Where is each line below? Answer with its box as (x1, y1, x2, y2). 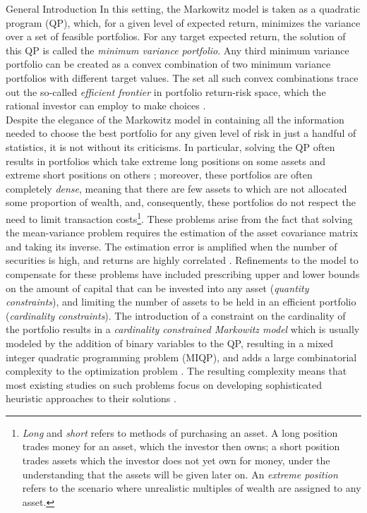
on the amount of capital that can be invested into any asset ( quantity (6, 280, 309, 295)
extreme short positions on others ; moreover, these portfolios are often (6, 167, 313, 182)
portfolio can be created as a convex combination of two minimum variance (6, 56, 331, 71)
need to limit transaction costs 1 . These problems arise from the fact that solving (6, 209, 353, 226)
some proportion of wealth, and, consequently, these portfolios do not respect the (6, 195, 356, 210)
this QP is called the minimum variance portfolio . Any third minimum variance (6, 42, 349, 57)
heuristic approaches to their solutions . (6, 391, 176, 406)
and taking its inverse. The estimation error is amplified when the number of (6, 239, 337, 253)
